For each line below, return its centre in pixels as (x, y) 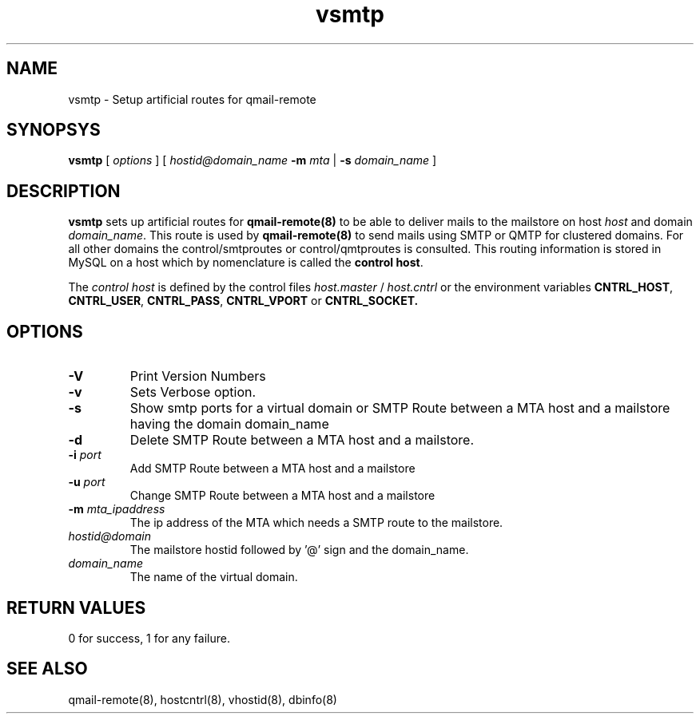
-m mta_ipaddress (117, 509)
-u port (87, 482)
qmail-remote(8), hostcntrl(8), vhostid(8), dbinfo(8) (203, 699)
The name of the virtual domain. (214, 577)
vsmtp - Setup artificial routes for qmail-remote (192, 99)
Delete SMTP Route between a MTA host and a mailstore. (302, 440)
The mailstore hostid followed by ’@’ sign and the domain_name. (299, 550)
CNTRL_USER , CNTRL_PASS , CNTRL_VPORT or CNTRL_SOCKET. (243, 301)
